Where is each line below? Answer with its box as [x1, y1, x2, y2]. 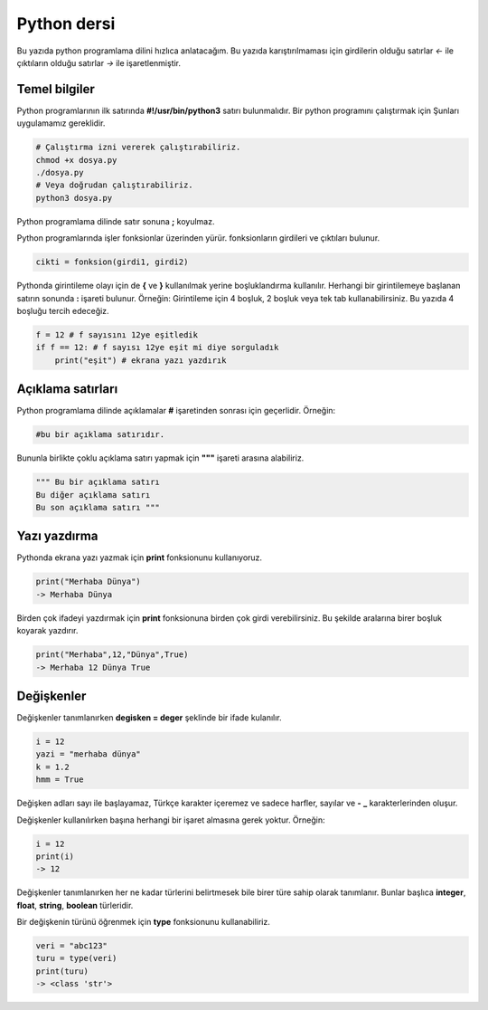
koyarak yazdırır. [16, 625, 79, 636]
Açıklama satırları [16, 381, 118, 397]
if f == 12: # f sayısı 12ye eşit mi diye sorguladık [35, 342, 279, 353]
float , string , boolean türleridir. [16, 900, 134, 910]
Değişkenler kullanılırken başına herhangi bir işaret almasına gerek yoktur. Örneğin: [16, 815, 325, 825]
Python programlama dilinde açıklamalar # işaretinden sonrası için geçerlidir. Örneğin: [16, 405, 336, 416]
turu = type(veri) [35, 953, 117, 964]
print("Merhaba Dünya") [35, 576, 142, 587]
